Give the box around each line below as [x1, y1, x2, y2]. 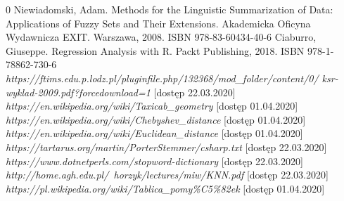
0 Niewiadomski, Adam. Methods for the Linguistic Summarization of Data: [6, 2, 333, 16]
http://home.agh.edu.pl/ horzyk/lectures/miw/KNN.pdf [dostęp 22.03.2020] [6, 167, 329, 182]
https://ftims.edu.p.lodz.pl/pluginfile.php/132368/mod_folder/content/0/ [6, 70, 319, 85]
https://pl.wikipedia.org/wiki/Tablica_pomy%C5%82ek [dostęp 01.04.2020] [6, 181, 325, 195]
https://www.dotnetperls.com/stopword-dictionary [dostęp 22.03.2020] [6, 153, 303, 168]
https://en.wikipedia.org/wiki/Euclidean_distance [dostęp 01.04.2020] [6, 126, 303, 141]
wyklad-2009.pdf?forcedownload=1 [6, 84, 151, 99]
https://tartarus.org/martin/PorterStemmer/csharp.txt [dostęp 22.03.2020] [6, 139, 327, 154]
